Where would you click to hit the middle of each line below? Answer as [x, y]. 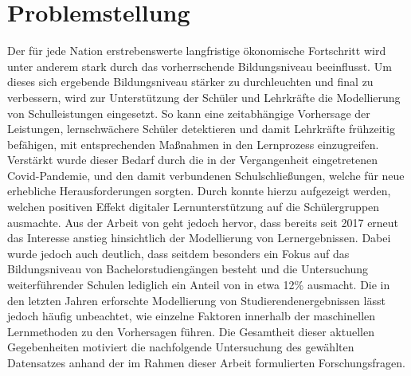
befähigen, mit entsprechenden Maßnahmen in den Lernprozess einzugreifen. [193, 144]
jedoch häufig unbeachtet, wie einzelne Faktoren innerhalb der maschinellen [192, 316]
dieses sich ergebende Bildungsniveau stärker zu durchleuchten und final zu [190, 82]
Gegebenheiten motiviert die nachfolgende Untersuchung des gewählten [181, 347]
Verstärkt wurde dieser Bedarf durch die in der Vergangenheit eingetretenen [193, 160]
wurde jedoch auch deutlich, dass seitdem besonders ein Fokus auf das [178, 253]
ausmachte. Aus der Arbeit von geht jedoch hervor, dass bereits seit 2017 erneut [203, 222]
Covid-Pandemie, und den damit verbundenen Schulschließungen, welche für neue [206, 175]
